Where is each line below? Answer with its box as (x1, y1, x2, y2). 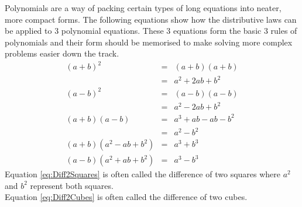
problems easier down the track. (5, 47, 119, 59)
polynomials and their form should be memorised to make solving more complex (5, 36, 293, 48)
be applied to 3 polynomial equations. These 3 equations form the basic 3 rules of (5, 24, 297, 37)
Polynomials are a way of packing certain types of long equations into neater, (5, 2, 282, 13)
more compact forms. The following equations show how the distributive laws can (5, 13, 297, 25)
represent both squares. (30, 179, 114, 191)
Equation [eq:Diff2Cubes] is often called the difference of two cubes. (5, 191, 248, 203)
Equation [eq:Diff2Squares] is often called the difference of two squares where (5, 168, 281, 180)
